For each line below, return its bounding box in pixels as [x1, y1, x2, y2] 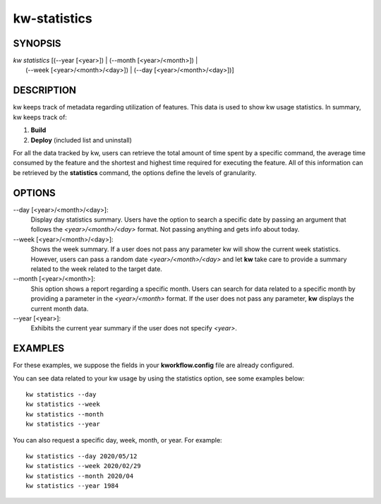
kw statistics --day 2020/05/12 [25, 452, 138, 460]
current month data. [30, 304, 89, 313]
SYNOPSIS [13, 37, 61, 49]
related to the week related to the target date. [30, 265, 162, 273]
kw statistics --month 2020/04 [25, 472, 134, 480]
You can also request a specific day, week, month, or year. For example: [13, 436, 222, 444]
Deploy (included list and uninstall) [30, 136, 132, 144]
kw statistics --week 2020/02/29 [25, 462, 141, 470]
